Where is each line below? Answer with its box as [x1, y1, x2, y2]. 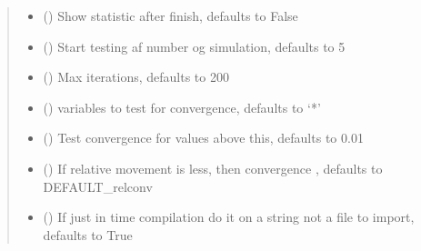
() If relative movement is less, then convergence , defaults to [43, 158, 383, 177]
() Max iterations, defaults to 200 [43, 67, 229, 86]
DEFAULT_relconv [43, 176, 153, 196]
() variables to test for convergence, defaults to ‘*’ [43, 97, 321, 116]
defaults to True [43, 225, 133, 244]
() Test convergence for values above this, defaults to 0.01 [43, 128, 364, 147]
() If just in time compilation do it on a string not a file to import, [43, 207, 415, 226]
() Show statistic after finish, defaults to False [43, 6, 298, 25]
